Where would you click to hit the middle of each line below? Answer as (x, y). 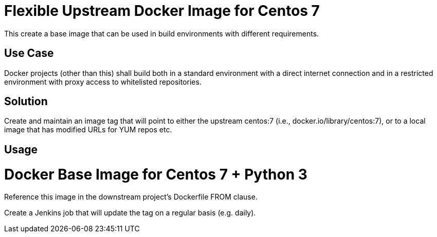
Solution (26, 102)
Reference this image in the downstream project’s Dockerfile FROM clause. (131, 197)
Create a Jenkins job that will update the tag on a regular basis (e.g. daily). (130, 213)
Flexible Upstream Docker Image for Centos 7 (162, 11)
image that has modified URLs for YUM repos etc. (88, 130)
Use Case (29, 53)
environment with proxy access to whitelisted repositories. (103, 82)
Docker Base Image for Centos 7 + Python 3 (156, 174)
